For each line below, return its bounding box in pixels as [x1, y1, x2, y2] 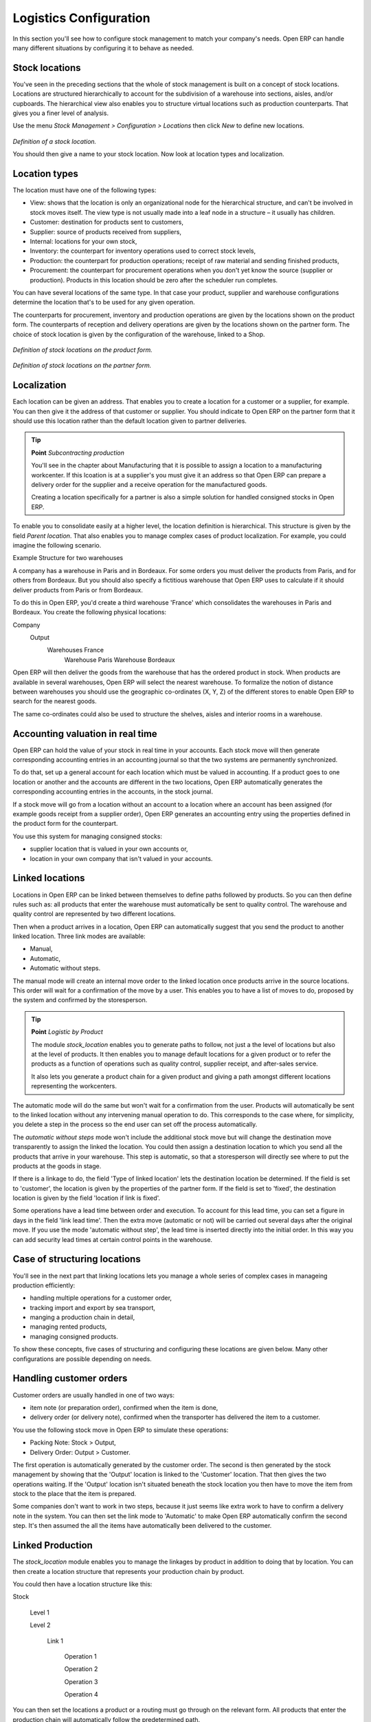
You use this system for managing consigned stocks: [12, 832, 163, 840]
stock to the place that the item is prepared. [12, 1490, 137, 1498]
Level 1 [30, 1608, 49, 1617]
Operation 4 [64, 1690, 99, 1699]
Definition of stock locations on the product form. [12, 345, 153, 354]
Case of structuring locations [12, 1254, 141, 1265]
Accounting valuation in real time [12, 727, 157, 740]
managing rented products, [30, 1322, 107, 1331]
